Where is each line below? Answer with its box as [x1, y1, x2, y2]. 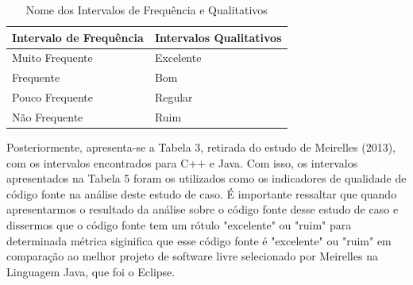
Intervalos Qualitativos [154, 29, 282, 45]
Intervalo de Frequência [12, 29, 144, 45]
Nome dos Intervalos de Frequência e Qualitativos [25, 2, 268, 17]
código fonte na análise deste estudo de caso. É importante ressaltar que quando [6, 185, 397, 202]
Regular [154, 89, 193, 106]
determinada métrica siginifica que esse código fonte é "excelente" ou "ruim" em [6, 232, 392, 248]
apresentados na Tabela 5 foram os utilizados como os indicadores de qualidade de [6, 170, 407, 187]
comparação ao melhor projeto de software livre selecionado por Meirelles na [6, 248, 378, 264]
